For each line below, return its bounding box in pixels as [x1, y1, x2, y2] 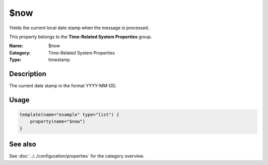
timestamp [48, 57, 70, 63]
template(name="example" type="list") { [19, 112, 119, 117]
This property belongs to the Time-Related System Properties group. [9, 34, 152, 40]
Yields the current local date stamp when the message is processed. [9, 25, 149, 31]
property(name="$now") [30, 119, 85, 124]
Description [9, 69, 47, 78]
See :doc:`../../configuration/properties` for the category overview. [9, 153, 144, 159]
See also [9, 140, 37, 149]
